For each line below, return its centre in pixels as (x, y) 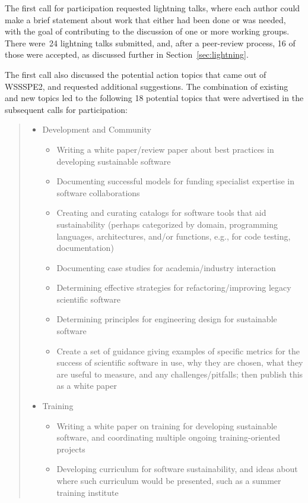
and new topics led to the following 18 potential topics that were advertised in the (154, 98)
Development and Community (97, 129)
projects (71, 449)
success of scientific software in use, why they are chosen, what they (180, 362)
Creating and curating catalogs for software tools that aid (161, 213)
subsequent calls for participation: (66, 109)
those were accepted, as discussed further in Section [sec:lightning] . (127, 54)
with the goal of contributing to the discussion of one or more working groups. (147, 31)
